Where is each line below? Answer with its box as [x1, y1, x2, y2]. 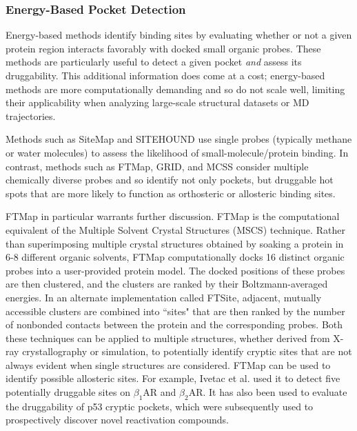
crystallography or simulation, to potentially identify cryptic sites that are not [22, 344, 352, 359]
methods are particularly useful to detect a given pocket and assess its [6, 54, 302, 69]
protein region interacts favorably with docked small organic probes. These [6, 41, 321, 55]
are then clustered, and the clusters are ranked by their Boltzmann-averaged [6, 277, 328, 291]
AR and [143, 385, 176, 399]
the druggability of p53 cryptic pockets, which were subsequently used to [6, 399, 314, 413]
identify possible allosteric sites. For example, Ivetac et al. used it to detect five [6, 371, 340, 385]
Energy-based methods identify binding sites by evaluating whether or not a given [6, 28, 352, 42]
